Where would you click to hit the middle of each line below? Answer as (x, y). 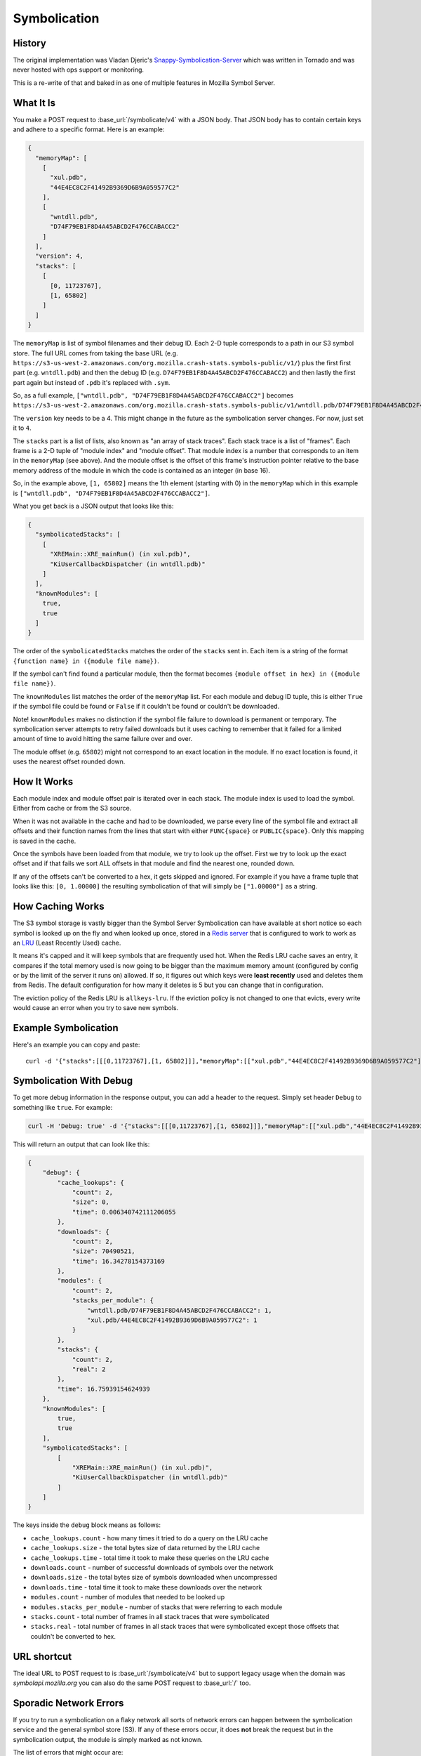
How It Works (43, 781)
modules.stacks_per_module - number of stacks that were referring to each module (156, 1607)
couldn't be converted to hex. (73, 1636)
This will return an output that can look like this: (81, 1144)
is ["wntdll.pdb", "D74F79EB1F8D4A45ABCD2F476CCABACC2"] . (112, 493)
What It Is (34, 103)
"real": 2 (89, 1369)
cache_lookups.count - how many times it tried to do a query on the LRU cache (149, 1538)
